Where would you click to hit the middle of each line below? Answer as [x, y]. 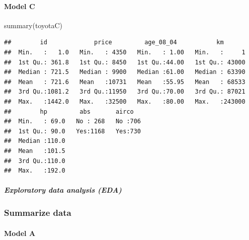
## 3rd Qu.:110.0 [35, 161]
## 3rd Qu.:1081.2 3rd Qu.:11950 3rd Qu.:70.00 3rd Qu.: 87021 [125, 92]
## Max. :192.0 [35, 171]
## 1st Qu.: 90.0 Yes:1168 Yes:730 [73, 131]
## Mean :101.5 [35, 151]
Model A [20, 233]
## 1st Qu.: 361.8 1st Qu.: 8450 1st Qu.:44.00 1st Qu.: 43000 [125, 62]
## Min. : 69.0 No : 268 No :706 [73, 122]
